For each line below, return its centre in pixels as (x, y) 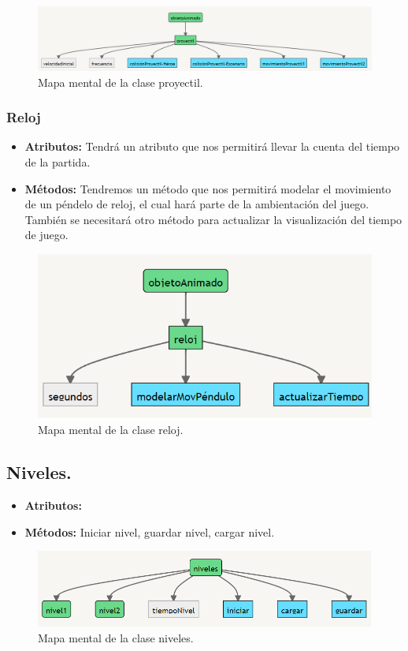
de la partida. (57, 161)
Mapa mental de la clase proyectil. (121, 82)
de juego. (46, 235)
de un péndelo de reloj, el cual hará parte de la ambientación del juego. (197, 204)
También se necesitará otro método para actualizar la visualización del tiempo (213, 219)
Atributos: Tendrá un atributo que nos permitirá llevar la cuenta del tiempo (212, 146)
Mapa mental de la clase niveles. (116, 638)
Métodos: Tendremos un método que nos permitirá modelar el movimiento (208, 188)
